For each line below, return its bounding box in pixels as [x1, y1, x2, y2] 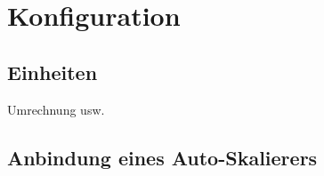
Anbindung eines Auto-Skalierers [7, 143, 318, 171]
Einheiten [7, 58, 98, 85]
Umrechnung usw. [7, 100, 105, 118]
